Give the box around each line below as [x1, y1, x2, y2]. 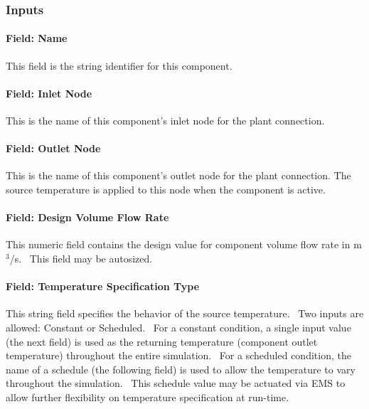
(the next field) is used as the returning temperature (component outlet [6, 334, 318, 349]
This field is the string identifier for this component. [6, 58, 232, 73]
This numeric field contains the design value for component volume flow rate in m [6, 237, 362, 252]
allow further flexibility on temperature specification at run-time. [6, 389, 289, 404]
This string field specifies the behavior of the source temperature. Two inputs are [6, 306, 364, 321]
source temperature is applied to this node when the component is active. [6, 182, 326, 197]
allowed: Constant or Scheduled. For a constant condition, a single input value [6, 319, 351, 334]
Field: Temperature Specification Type [6, 279, 200, 294]
